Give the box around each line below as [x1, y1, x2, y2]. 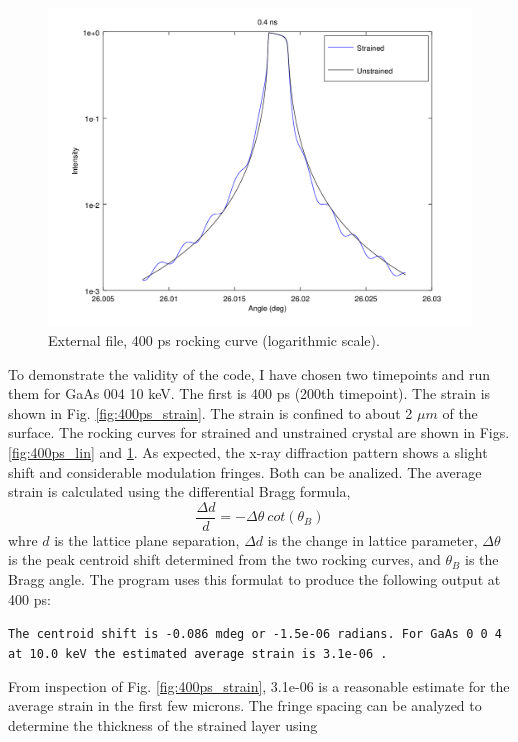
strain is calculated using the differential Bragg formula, [8, 481, 351, 502]
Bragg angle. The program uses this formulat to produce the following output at [8, 569, 501, 589]
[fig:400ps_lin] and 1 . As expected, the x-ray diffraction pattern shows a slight [8, 441, 488, 462]
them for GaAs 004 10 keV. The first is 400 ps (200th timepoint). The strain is [8, 383, 491, 404]
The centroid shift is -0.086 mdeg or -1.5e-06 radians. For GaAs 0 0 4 [8, 627, 502, 642]
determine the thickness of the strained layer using [8, 714, 318, 735]
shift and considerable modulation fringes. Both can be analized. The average [8, 461, 482, 482]
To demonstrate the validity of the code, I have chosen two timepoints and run [8, 363, 491, 384]
